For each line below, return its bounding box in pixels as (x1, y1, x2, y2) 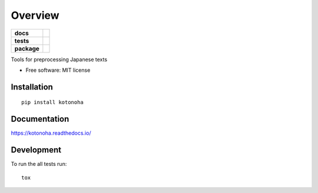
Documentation (11, 114, 69, 124)
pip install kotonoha (21, 99, 84, 106)
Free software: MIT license (25, 66, 91, 74)
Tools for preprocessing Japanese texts (11, 56, 108, 63)
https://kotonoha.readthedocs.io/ (11, 129, 91, 137)
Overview (11, 9, 59, 22)
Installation (11, 82, 53, 92)
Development (11, 145, 62, 155)
